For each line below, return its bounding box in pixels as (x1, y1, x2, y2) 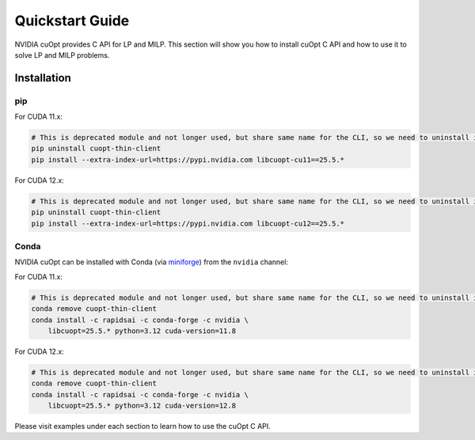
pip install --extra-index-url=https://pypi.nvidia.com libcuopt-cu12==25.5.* (31, 218, 344, 228)
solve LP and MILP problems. (14, 50, 110, 59)
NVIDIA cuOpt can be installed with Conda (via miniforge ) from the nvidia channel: (14, 257, 289, 267)
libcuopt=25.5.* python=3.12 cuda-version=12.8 (47, 401, 237, 411)
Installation (14, 71, 71, 85)
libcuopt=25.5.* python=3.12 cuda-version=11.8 (47, 326, 237, 336)
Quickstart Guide (14, 12, 130, 29)
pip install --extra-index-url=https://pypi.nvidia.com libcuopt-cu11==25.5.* (31, 155, 344, 164)
